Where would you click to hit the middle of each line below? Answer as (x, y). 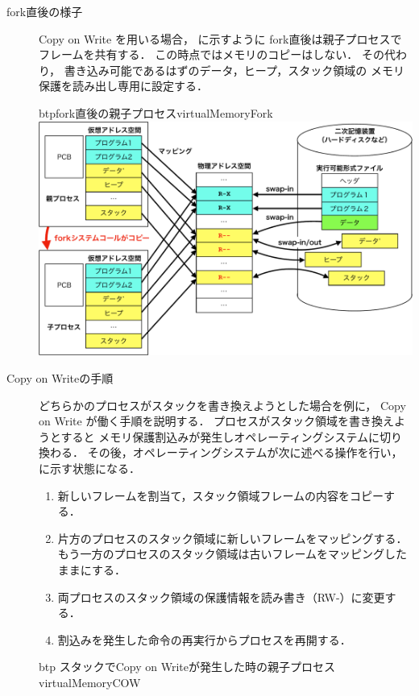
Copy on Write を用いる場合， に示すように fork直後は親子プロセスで (220, 38)
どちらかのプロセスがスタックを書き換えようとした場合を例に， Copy (222, 405)
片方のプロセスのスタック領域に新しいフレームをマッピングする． (232, 538)
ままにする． (91, 570)
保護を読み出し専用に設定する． (123, 86)
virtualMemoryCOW (90, 682)
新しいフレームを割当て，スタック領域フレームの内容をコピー (220, 495)
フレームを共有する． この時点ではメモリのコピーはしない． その (212, 54)
